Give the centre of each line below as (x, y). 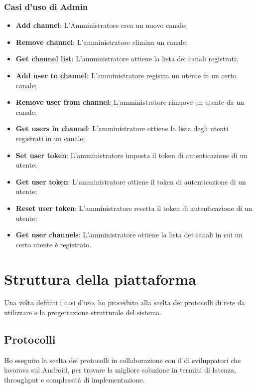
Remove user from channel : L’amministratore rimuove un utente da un (130, 102)
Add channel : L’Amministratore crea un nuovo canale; (101, 25)
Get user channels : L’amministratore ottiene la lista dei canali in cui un (129, 235)
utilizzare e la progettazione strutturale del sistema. (83, 312)
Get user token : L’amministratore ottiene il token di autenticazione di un (131, 181)
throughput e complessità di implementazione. (74, 380)
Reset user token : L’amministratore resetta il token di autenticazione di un (134, 208)
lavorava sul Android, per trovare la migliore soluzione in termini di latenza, (120, 370)
